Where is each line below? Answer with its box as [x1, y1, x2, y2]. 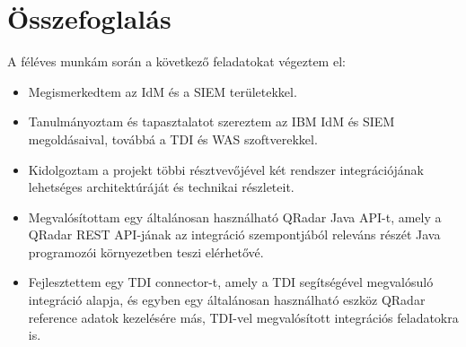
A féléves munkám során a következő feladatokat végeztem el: [7, 52, 346, 71]
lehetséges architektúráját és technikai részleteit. [28, 178, 295, 196]
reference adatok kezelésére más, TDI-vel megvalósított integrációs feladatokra [28, 308, 459, 326]
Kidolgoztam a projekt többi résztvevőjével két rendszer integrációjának [28, 160, 424, 178]
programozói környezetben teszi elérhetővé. [28, 242, 264, 261]
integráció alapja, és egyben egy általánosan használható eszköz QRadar [28, 291, 426, 309]
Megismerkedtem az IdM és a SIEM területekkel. [28, 82, 297, 100]
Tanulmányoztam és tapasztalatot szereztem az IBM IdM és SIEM [28, 112, 395, 131]
